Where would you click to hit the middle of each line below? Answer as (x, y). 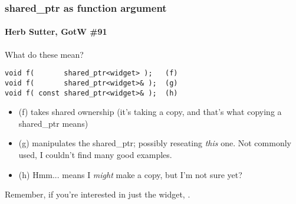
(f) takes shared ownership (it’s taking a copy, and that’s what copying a (150, 112)
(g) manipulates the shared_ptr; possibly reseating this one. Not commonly (155, 143)
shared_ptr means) (53, 123)
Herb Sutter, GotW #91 (56, 32)
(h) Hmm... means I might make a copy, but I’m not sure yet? (130, 174)
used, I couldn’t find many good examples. (95, 154)
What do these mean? (44, 54)
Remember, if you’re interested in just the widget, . (98, 194)
